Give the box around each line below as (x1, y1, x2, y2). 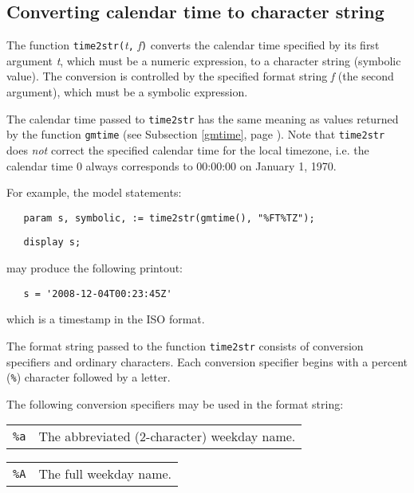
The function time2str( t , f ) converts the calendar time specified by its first (6, 37, 380, 53)
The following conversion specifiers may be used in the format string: (6, 395, 344, 412)
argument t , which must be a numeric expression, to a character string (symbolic (6, 52, 401, 68)
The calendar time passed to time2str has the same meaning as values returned (6, 110, 399, 127)
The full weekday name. (38, 464, 172, 483)
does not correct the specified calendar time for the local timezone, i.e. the (6, 141, 369, 158)
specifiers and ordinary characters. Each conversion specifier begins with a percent (6, 353, 408, 370)
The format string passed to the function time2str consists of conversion (6, 337, 364, 354)
